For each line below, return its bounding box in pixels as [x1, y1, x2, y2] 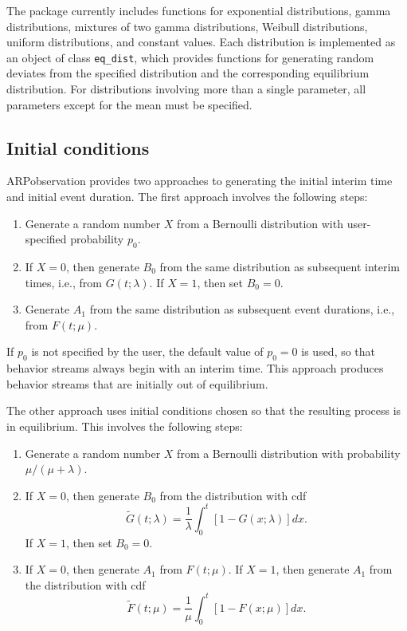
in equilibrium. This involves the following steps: [6, 417, 243, 434]
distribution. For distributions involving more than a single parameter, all [6, 81, 366, 97]
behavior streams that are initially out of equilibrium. [6, 375, 268, 392]
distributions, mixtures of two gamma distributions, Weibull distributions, [6, 18, 368, 34]
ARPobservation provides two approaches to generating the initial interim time [6, 172, 393, 189]
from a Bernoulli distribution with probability [177, 444, 401, 461]
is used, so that [301, 343, 376, 360]
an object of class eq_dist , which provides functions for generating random [6, 49, 374, 65]
